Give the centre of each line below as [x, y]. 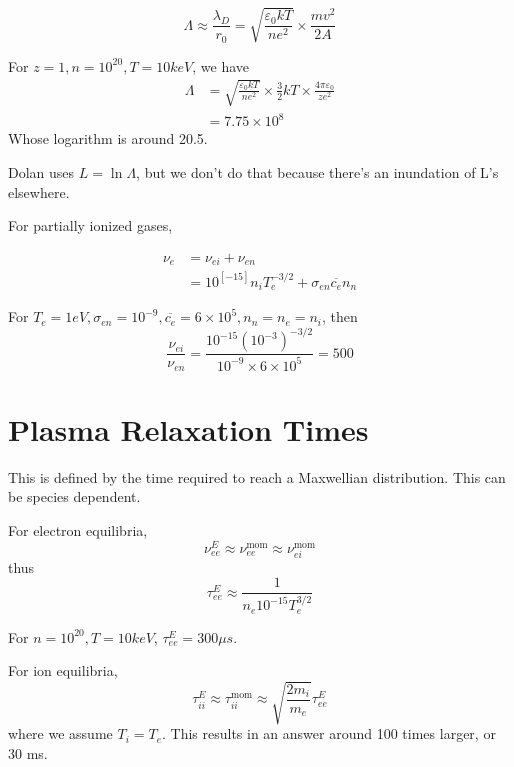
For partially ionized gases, [90, 225]
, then [340, 316]
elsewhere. [39, 191]
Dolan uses [41, 171]
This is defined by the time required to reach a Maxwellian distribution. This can [257, 476]
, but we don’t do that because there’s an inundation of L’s [317, 171]
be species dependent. [74, 496]
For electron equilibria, [78, 530]
